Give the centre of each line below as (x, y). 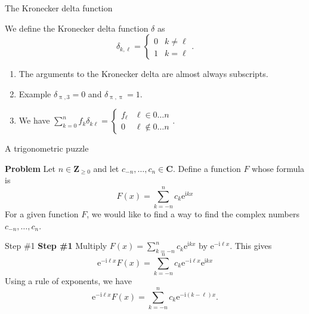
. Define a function (207, 168)
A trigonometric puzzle (47, 148)
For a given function (42, 214)
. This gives (251, 246)
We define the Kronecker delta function (77, 28)
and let (106, 168)
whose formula (278, 168)
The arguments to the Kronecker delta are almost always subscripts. (143, 74)
